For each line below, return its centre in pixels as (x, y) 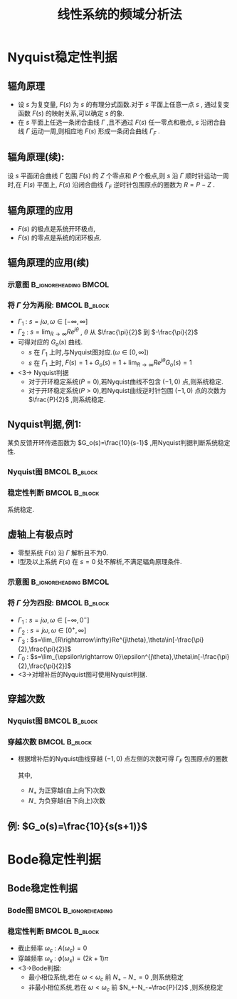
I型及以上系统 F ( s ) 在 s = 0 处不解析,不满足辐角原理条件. (100, 561)
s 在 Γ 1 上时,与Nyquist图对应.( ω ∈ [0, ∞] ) (89, 353)
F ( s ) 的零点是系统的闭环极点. (59, 238)
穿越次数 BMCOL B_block (50, 742)
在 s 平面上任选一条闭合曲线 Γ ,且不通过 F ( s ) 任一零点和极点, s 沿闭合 (118, 122)
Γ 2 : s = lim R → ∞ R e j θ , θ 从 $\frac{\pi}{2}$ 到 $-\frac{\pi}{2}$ (107, 332)
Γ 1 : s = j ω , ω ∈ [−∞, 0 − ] (53, 620)
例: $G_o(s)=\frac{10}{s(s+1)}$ (78, 827)
